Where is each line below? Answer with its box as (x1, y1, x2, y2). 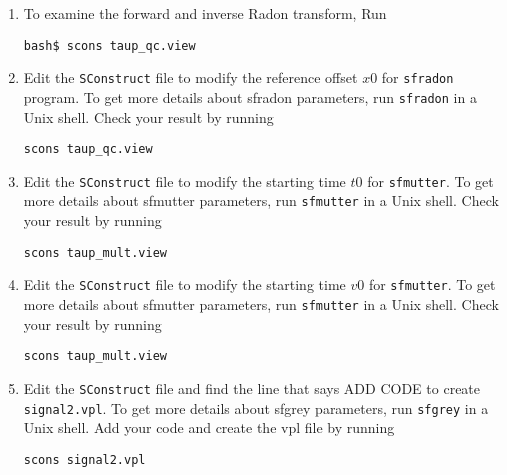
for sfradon (381, 67, 454, 88)
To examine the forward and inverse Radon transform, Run (23, 3, 387, 23)
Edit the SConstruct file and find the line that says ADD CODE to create (23, 377, 481, 398)
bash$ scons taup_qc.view (23, 38, 196, 53)
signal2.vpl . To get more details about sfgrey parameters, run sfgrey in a (23, 397, 489, 418)
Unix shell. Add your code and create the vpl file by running (23, 417, 395, 438)
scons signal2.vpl (23, 452, 146, 467)
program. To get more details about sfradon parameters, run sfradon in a (23, 86, 477, 107)
